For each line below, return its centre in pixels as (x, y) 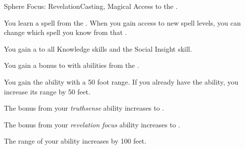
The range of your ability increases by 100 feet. (75, 141)
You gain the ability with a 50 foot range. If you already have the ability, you (121, 81)
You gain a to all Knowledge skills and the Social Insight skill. (98, 48)
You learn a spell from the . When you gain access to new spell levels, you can (122, 22)
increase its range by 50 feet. (47, 91)
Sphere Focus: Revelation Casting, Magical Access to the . (91, 6)
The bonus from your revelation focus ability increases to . (92, 124)
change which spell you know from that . (66, 32)
